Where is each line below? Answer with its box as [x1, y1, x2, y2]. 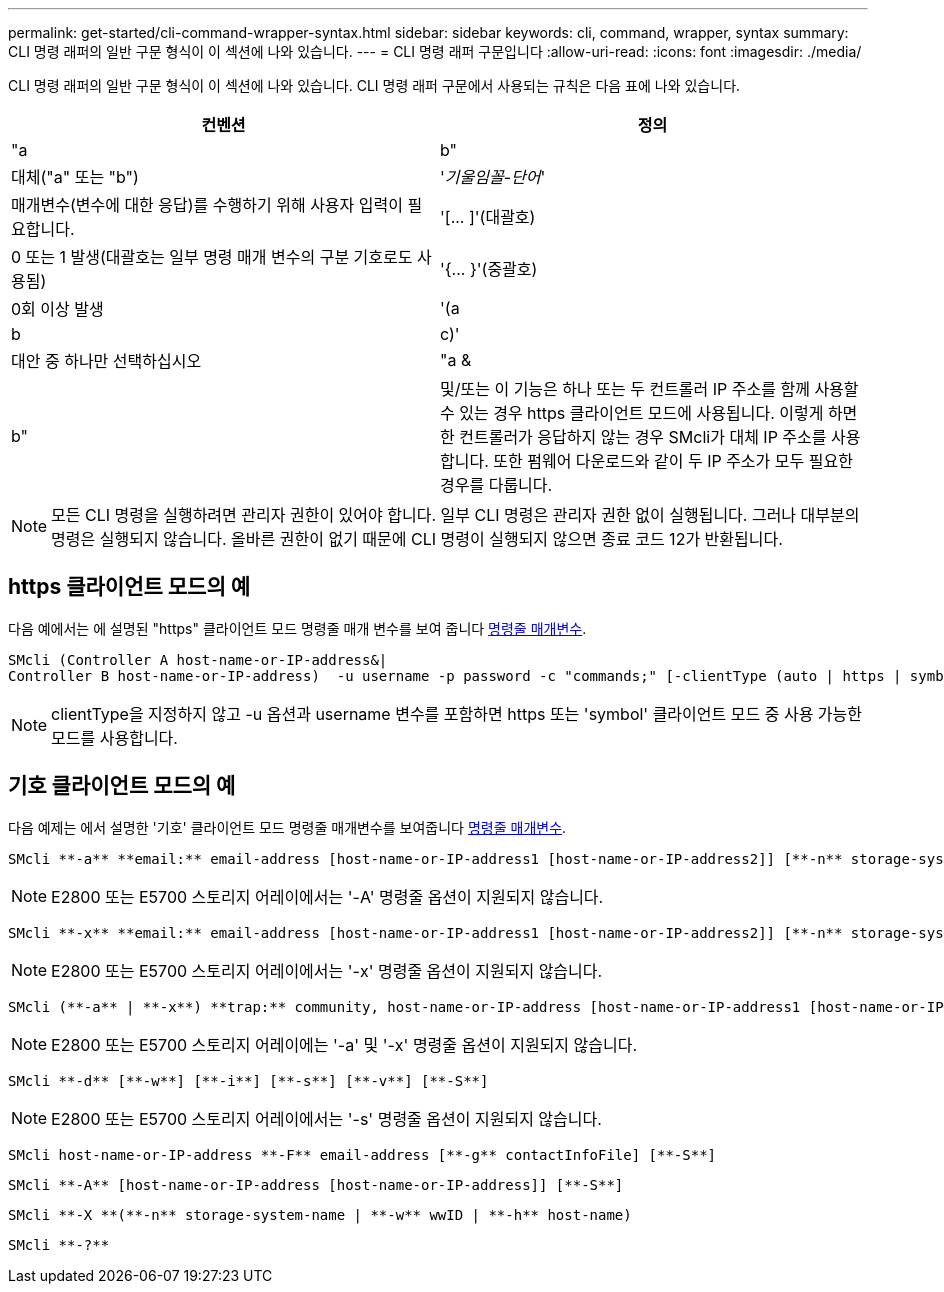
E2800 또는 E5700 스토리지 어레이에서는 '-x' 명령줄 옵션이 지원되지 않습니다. [51, 960, 603, 981]
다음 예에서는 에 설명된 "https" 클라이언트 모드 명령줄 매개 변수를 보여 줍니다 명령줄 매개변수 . [8, 619, 587, 637]
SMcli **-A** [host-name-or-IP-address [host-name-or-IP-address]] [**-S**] [8, 1176, 624, 1193]
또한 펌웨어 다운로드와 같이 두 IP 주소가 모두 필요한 [493, 451, 853, 471]
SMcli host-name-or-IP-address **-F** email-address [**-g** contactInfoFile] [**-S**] [8, 1146, 717, 1163]
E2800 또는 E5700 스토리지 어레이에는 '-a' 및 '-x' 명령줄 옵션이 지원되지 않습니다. [51, 1034, 638, 1055]
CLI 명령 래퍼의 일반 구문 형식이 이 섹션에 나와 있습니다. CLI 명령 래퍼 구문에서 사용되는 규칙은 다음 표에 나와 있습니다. [8, 77, 741, 94]
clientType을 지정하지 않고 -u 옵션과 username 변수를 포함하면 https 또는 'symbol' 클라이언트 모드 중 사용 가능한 [51, 703, 863, 724]
